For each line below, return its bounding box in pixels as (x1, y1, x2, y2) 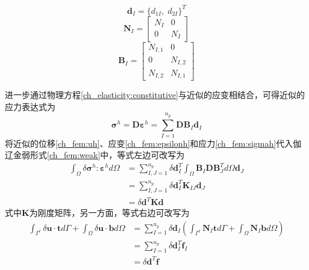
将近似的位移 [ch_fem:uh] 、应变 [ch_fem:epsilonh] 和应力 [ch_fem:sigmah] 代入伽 (5, 137, 302, 149)
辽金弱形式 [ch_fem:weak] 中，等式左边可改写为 (5, 149, 185, 161)
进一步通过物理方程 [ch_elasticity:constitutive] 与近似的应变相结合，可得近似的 (5, 88, 305, 100)
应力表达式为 (5, 100, 55, 112)
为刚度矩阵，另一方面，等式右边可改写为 (29, 206, 190, 219)
